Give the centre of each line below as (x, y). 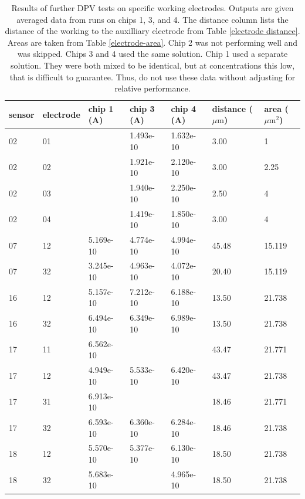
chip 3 (142, 108)
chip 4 (183, 108)
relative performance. (152, 88)
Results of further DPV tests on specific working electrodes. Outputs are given (152, 8)
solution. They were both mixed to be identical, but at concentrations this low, (152, 65)
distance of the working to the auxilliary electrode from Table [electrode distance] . (152, 31)
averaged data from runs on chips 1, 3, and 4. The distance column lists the (152, 19)
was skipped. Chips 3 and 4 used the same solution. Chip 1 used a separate (152, 54)
